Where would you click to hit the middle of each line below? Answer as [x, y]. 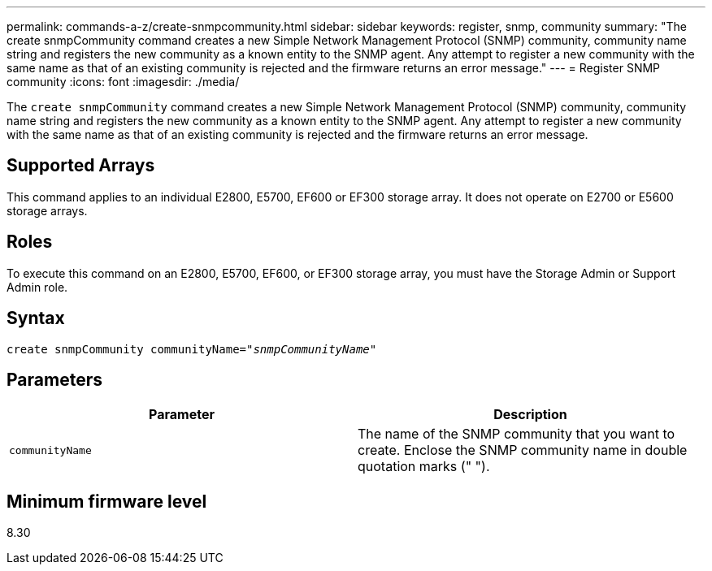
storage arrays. [47, 210]
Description [530, 415]
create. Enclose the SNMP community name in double [523, 450]
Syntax [36, 318]
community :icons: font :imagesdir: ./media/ [123, 82]
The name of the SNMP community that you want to [517, 434]
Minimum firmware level [107, 501]
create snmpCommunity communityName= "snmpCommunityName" [192, 349]
